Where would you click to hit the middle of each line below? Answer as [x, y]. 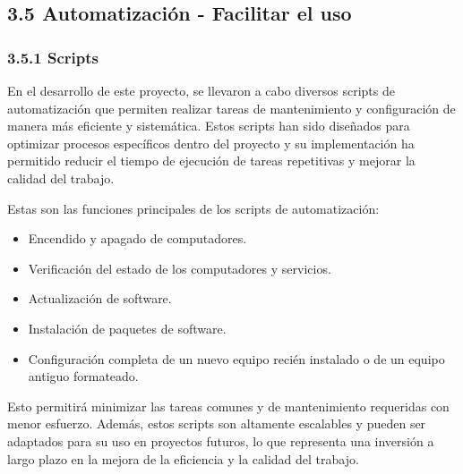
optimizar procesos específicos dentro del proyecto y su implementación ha [211, 143]
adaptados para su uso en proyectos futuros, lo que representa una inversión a [221, 440]
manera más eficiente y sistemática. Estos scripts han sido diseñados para [209, 126]
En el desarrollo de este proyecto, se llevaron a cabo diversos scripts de [201, 90]
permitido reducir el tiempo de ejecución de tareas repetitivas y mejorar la [211, 161]
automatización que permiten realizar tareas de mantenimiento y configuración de [231, 108]
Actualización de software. [100, 298]
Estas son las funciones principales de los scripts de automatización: [193, 208]
